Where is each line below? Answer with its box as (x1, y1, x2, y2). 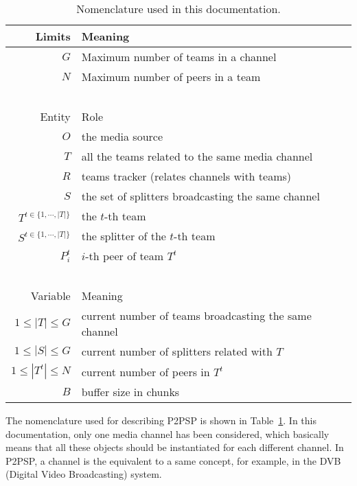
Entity (40, 108, 71, 124)
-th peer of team (85, 248, 164, 264)
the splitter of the (81, 228, 166, 244)
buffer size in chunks (81, 384, 180, 400)
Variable (30, 288, 71, 303)
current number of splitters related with (81, 343, 273, 359)
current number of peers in (81, 363, 210, 380)
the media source (81, 128, 163, 144)
